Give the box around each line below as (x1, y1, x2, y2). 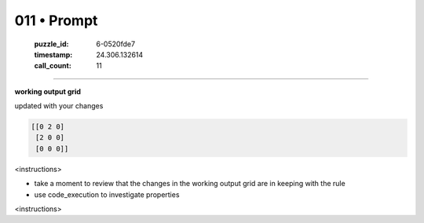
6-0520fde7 (96, 39, 136, 49)
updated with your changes (14, 101, 104, 111)
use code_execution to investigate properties (34, 189, 180, 199)
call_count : (34, 61, 72, 71)
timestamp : (34, 49, 73, 59)
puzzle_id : (34, 39, 69, 49)
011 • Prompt (14, 12, 98, 29)
